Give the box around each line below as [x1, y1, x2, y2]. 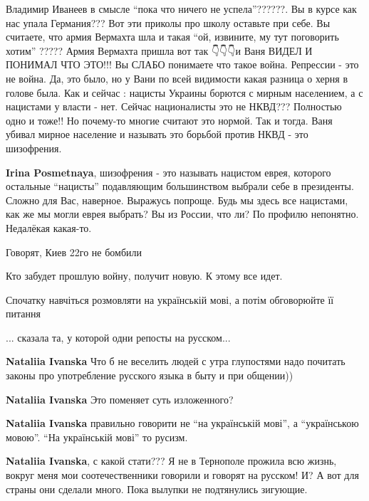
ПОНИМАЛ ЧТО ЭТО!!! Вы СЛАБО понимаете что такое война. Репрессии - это [6, 57, 359, 72]
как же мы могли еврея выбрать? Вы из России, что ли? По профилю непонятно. [6, 206, 359, 221]
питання [6, 306, 41, 321]
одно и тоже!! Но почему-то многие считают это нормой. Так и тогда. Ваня [6, 112, 333, 127]
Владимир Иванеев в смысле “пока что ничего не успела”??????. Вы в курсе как [6, 1, 357, 16]
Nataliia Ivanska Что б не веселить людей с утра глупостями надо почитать [6, 354, 345, 369]
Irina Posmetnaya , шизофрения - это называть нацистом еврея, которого [6, 164, 331, 179]
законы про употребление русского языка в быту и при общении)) [6, 368, 293, 383]
